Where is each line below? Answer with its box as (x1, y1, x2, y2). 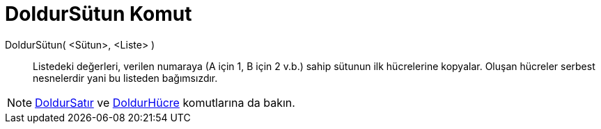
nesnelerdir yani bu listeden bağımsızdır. (33, 71, 218, 84)
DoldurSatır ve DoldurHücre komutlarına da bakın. (35, 95, 295, 110)
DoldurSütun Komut (5, 2, 192, 26)
